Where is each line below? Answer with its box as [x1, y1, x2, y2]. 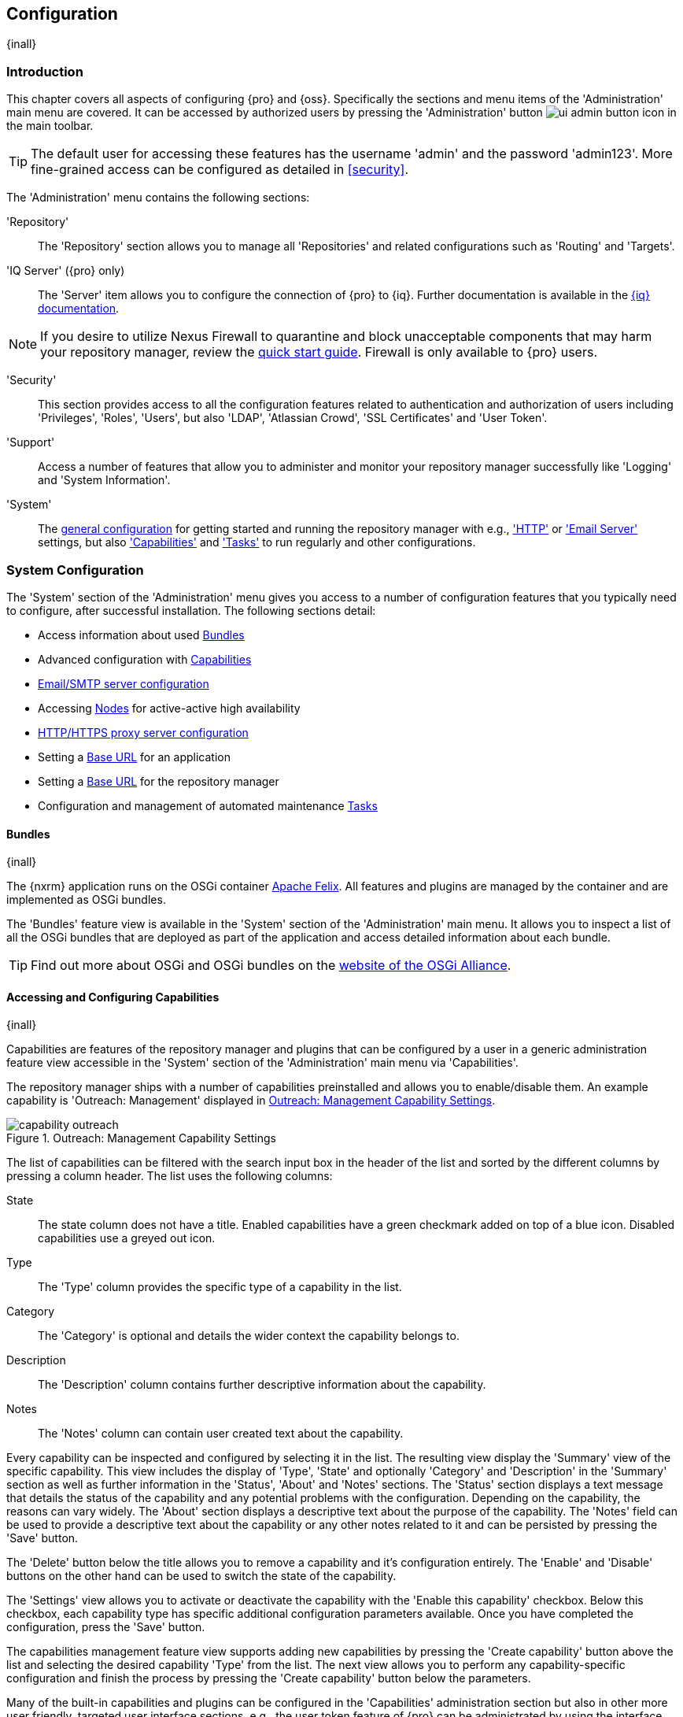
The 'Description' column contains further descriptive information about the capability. [38, 1378, 486, 1392]
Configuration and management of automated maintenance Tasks [38, 798, 378, 812]
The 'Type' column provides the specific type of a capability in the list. [38, 1280, 402, 1294]
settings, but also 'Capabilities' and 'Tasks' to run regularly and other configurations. [38, 535, 476, 550]
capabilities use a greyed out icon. [38, 1231, 216, 1245]
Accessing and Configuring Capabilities [6, 990, 220, 1004]
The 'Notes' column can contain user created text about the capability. [38, 1427, 404, 1441]
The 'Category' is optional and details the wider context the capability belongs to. [38, 1329, 460, 1343]
